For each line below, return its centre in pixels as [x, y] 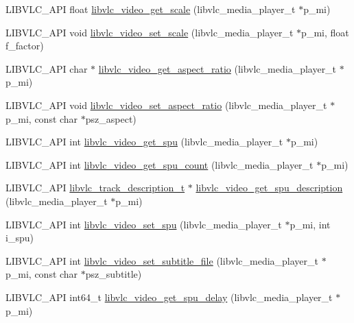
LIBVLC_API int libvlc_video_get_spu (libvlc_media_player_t [144, 142]
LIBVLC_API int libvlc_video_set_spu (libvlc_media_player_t [144, 224]
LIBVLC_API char [47, 68]
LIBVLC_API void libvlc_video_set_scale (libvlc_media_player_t [150, 32]
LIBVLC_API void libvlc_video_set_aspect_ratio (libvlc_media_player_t [166, 105]
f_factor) [25, 46]
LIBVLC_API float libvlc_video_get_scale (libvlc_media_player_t [151, 9]
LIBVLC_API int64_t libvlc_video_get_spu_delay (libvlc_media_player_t [169, 297]
